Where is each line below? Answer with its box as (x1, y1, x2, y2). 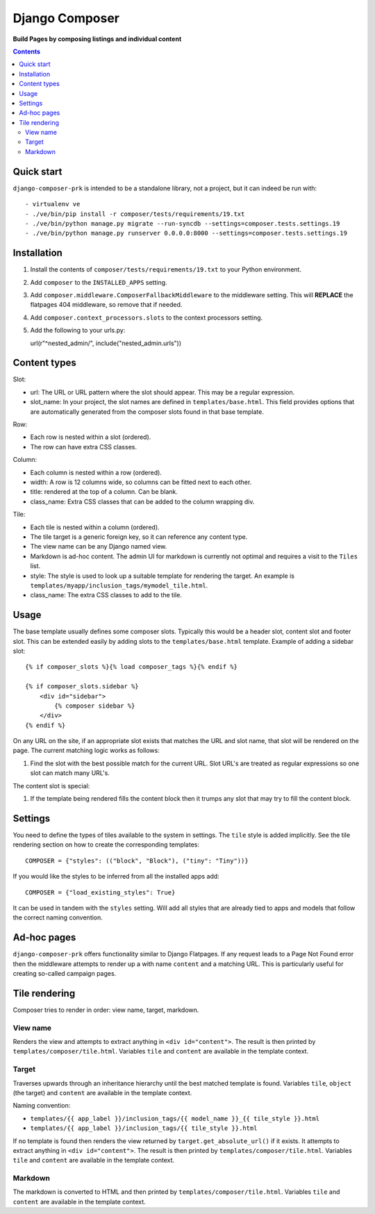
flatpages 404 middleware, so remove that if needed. (30, 301, 183, 309)
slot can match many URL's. (30, 769, 110, 777)
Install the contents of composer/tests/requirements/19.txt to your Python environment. (30, 265, 302, 274)
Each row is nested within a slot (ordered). (30, 433, 151, 441)
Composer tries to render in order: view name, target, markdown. (12, 1006, 199, 1014)
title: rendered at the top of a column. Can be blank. (30, 488, 178, 496)
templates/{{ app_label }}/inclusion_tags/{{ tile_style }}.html (30, 1124, 258, 1132)
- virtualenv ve (25, 200, 81, 208)
